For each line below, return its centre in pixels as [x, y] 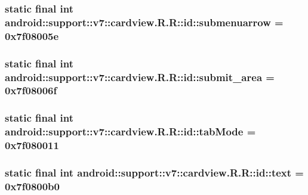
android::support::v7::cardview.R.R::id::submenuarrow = [144, 22]
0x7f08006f [31, 90]
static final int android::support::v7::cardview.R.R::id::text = [154, 172]
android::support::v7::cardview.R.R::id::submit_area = [140, 77]
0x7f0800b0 [32, 186]
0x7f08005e [32, 35]
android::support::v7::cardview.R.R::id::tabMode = [130, 131]
